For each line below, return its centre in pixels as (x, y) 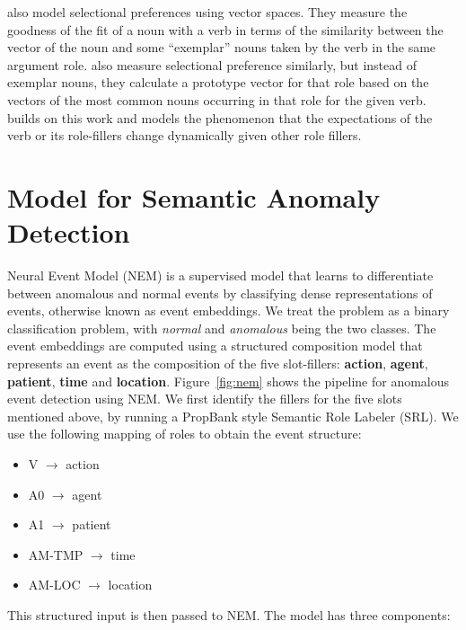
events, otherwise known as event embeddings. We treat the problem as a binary (229, 311)
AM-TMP (56, 554)
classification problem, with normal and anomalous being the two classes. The (222, 328)
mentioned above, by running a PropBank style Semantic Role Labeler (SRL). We (233, 416)
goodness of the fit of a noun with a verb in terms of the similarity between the (225, 29)
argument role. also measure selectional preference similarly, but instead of (212, 64)
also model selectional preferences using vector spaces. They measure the (207, 12)
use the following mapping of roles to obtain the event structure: (185, 434)
